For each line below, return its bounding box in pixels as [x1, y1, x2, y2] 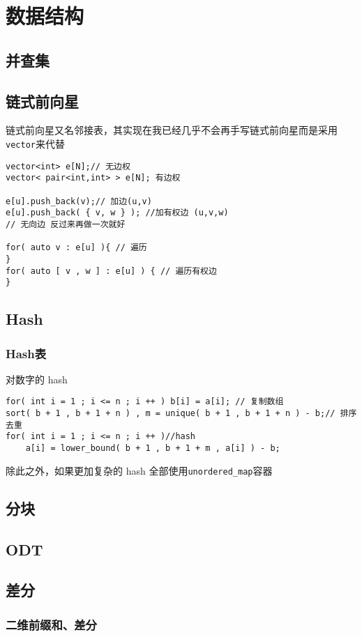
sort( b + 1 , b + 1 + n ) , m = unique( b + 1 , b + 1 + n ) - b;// [6, 408, 335, 419]
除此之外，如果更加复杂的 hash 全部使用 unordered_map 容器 [6, 463, 273, 477]
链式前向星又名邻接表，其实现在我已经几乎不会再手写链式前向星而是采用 [6, 123, 338, 137]
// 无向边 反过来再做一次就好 [6, 219, 126, 229]
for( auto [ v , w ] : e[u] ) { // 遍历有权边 [6, 266, 217, 276]
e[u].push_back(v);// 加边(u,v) [6, 196, 152, 206]
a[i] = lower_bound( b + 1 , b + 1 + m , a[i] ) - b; [25, 443, 280, 454]
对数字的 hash [6, 371, 68, 386]
